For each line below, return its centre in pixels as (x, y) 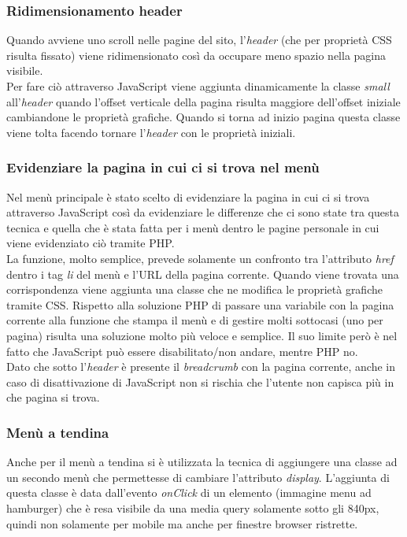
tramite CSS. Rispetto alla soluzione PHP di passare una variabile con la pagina (200, 304)
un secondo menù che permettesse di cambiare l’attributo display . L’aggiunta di (198, 477)
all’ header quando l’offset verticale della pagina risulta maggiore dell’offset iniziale (203, 101)
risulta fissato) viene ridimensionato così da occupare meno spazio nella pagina (196, 55)
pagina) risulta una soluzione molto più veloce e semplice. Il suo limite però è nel (202, 335)
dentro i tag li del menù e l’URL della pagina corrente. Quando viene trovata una (203, 274)
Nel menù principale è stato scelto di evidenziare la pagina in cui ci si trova (188, 196)
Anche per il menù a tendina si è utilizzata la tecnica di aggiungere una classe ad (202, 462)
